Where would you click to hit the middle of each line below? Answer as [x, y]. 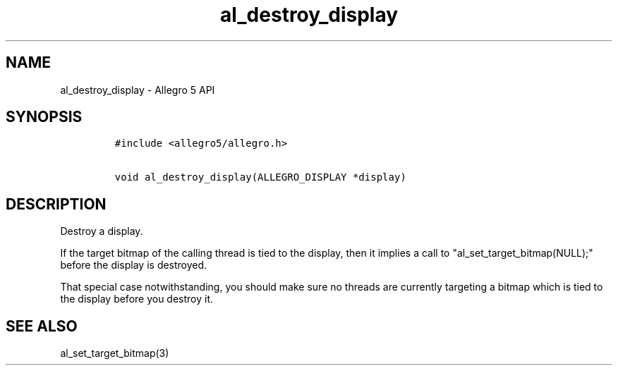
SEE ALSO [42, 326]
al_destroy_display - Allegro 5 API [138, 90]
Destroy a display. [102, 231]
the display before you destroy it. [137, 299]
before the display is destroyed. [134, 265]
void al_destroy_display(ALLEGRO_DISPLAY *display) [260, 177]
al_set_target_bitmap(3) [115, 353]
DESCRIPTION [56, 204]
